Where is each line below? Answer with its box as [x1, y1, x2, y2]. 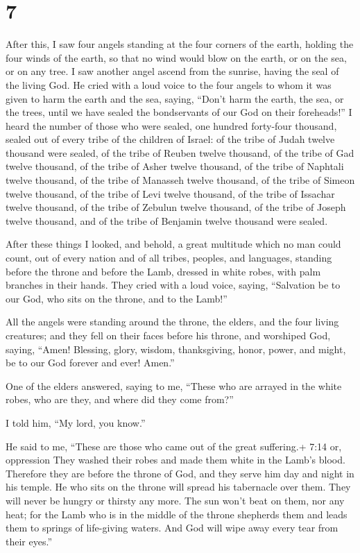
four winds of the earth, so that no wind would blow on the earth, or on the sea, [6, 50, 347, 65]
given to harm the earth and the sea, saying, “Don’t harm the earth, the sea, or [6, 91, 344, 105]
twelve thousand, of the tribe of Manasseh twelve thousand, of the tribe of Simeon [6, 173, 355, 187]
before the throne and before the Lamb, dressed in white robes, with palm [6, 264, 321, 278]
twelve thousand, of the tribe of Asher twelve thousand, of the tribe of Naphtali [6, 159, 344, 173]
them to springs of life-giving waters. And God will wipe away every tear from [6, 520, 338, 535]
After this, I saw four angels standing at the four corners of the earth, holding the [6, 37, 354, 51]
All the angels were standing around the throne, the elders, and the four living [6, 314, 339, 329]
